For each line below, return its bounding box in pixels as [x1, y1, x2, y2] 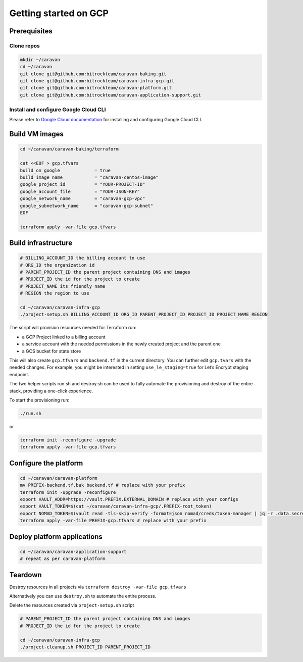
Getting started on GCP [9, 8, 109, 19]
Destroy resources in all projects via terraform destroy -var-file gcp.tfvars [9, 584, 186, 590]
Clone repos [9, 42, 40, 49]
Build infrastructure [9, 239, 73, 247]
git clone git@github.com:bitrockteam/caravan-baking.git [20, 71, 167, 77]
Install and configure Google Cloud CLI [9, 106, 106, 113]
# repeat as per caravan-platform [20, 556, 106, 562]
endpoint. [9, 371, 30, 377]
